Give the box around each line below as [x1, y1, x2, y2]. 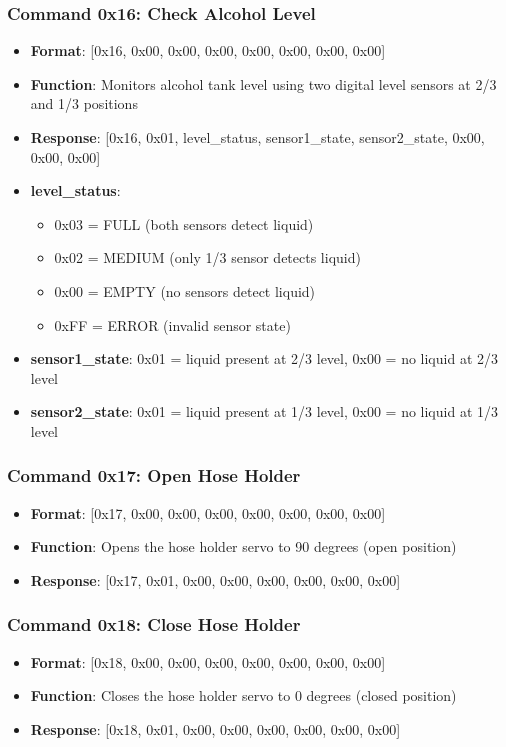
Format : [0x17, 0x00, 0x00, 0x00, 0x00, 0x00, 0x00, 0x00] [30, 502, 386, 523]
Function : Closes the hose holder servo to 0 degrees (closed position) [30, 685, 457, 706]
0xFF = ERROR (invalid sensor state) [54, 314, 291, 335]
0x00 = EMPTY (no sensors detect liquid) [54, 280, 316, 301]
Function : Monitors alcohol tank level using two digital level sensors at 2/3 [30, 73, 497, 94]
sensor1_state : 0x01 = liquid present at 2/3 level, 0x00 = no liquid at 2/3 [30, 348, 498, 369]
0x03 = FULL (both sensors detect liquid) [54, 213, 314, 234]
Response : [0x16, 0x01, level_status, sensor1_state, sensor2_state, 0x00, [30, 127, 485, 147]
